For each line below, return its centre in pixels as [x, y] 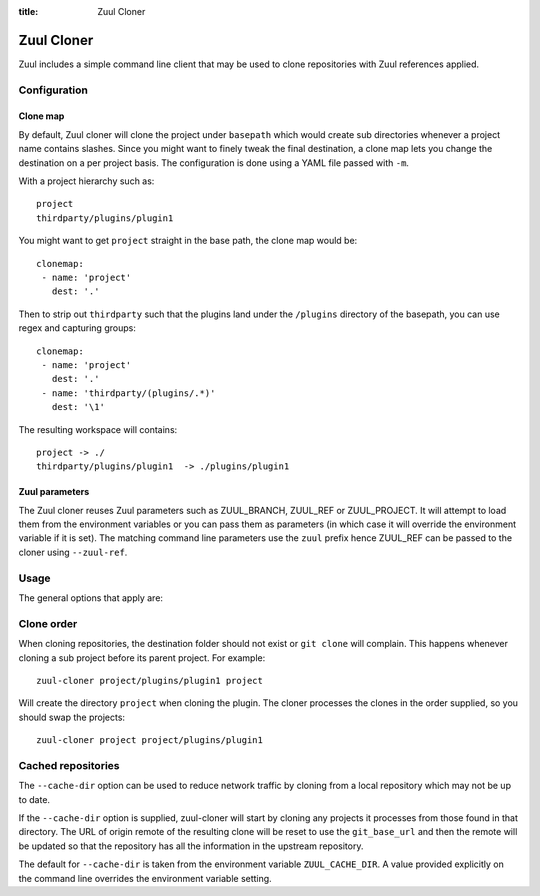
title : [28, 11]
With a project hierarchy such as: [86, 181]
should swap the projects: [71, 717]
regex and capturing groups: [77, 328]
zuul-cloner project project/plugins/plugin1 [150, 740]
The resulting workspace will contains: [98, 429]
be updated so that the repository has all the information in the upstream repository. [191, 846]
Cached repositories [69, 765]
